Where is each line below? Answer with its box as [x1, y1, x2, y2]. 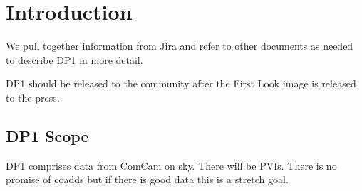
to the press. [6, 89, 60, 104]
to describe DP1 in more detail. [6, 52, 143, 67]
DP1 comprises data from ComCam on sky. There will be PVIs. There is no [6, 158, 337, 173]
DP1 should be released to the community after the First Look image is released [6, 76, 356, 91]
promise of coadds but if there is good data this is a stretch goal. [6, 172, 289, 187]
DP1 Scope [6, 124, 89, 146]
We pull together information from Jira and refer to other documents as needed [6, 38, 353, 53]
